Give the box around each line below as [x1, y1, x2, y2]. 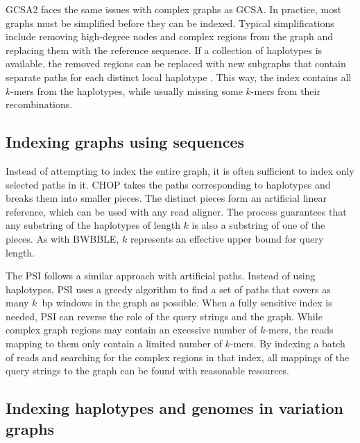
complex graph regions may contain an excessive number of [6, 322, 257, 337]
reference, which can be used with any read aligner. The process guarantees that [6, 204, 347, 218]
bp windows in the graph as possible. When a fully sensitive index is [42, 295, 332, 310]
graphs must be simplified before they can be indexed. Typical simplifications [6, 15, 334, 30]
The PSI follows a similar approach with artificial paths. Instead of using [6, 268, 316, 283]
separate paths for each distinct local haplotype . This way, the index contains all [6, 69, 352, 84]
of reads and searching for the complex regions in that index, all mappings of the [6, 349, 350, 364]
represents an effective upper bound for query [130, 231, 324, 245]
